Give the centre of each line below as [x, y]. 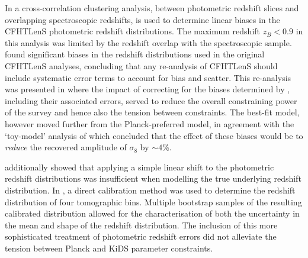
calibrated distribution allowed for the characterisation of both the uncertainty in [152, 213]
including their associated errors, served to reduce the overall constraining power [151, 100]
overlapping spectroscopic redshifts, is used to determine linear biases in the [142, 19]
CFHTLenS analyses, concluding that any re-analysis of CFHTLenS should [141, 65]
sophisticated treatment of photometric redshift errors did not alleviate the [141, 236]
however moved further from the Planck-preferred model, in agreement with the [150, 123]
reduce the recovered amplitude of [66, 147]
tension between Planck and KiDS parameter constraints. [109, 248]
